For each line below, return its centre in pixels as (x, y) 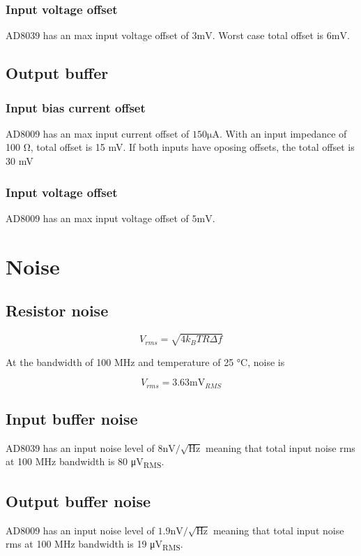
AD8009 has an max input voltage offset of (97, 218)
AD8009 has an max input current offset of (98, 133)
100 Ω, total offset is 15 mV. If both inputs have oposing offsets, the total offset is (180, 147)
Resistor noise (57, 310)
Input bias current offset (76, 107)
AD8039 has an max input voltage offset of (97, 35)
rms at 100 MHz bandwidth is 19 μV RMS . (94, 545)
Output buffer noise (78, 500)
